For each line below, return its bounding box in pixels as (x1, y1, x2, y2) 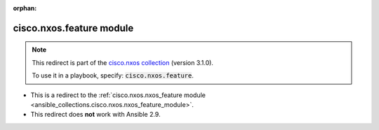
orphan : (13, 4, 37, 12)
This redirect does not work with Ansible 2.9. (30, 110, 161, 119)
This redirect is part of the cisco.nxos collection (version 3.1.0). (32, 58, 214, 66)
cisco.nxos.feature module (13, 22, 134, 34)
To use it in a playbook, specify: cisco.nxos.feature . (32, 71, 194, 80)
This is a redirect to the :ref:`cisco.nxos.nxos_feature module (30, 91, 206, 99)
